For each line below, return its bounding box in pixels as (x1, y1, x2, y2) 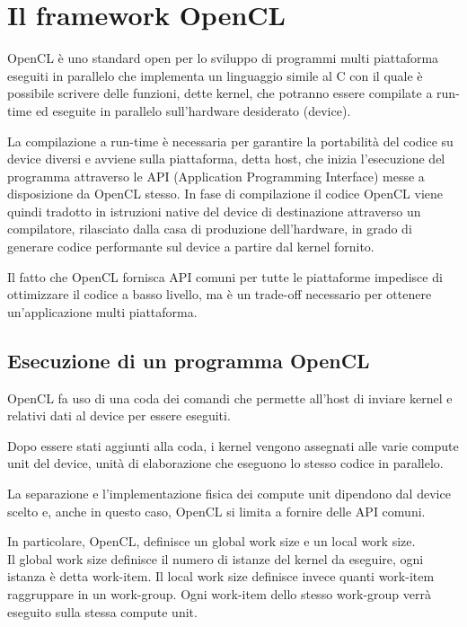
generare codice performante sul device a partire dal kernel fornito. (7, 237, 374, 256)
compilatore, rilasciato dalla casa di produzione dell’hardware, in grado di (7, 219, 412, 238)
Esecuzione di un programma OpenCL (7, 346, 370, 374)
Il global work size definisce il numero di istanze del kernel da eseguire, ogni (7, 549, 424, 568)
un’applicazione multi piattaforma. (7, 302, 198, 321)
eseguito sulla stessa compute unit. (7, 602, 198, 621)
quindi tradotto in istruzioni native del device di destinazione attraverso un (7, 201, 421, 220)
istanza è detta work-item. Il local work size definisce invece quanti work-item (7, 567, 435, 586)
